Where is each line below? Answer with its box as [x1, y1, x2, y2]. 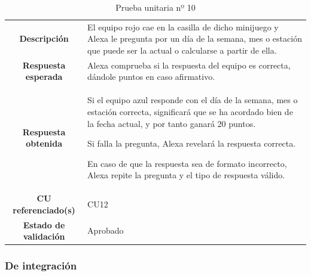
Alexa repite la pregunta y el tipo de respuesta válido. [87, 169, 285, 181]
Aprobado [87, 224, 124, 237]
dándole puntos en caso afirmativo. [87, 70, 215, 83]
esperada [25, 70, 63, 83]
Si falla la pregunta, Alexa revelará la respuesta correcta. [87, 137, 296, 150]
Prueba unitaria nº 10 [115, 1, 196, 13]
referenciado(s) [13, 203, 75, 216]
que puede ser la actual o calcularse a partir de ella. [87, 44, 277, 57]
